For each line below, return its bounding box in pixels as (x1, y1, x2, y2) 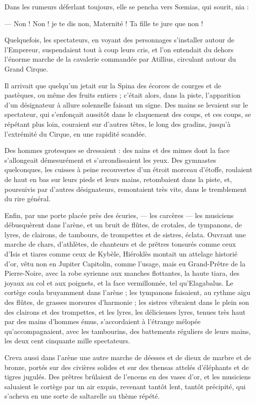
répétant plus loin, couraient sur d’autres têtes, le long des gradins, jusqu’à (4, 118, 231, 129)
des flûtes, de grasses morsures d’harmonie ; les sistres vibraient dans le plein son (4, 297, 249, 307)
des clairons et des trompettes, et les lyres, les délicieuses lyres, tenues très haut (4, 306, 246, 317)
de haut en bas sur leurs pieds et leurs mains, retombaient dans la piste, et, (4, 174, 232, 184)
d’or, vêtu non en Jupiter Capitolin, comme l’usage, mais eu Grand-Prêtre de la (4, 258, 246, 268)
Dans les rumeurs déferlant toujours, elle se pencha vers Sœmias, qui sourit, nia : (4, 1, 249, 11)
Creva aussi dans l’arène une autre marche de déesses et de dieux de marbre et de (4, 352, 252, 362)
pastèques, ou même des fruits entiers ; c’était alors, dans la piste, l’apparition (4, 90, 241, 100)
